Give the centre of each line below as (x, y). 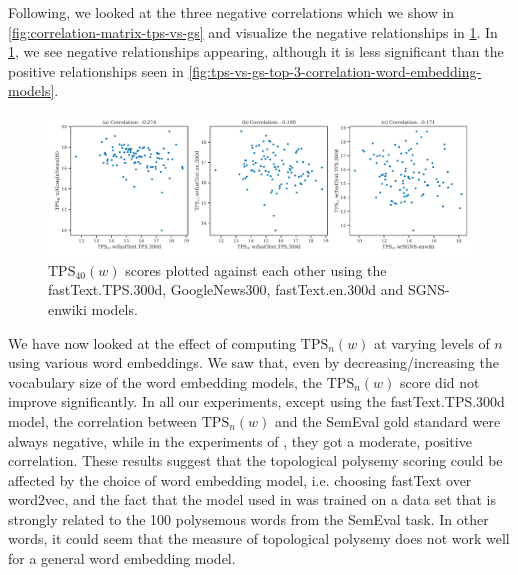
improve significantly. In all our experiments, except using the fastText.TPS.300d (256, 401)
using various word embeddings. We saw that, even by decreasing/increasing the (253, 362)
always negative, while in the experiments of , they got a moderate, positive (240, 440)
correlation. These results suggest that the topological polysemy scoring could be (255, 460)
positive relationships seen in (96, 70)
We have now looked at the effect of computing (152, 342)
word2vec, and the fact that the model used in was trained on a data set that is (252, 499)
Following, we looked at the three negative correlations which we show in (231, 12)
